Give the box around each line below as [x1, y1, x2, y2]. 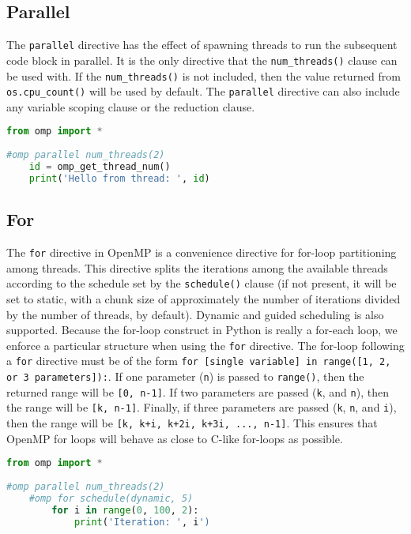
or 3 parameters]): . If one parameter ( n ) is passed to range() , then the [6, 368, 364, 384]
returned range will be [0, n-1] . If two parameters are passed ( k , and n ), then [6, 383, 389, 400]
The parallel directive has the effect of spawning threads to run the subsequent [6, 36, 398, 53]
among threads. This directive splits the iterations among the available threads [6, 259, 388, 276]
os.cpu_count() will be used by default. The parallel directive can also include [6, 83, 400, 100]
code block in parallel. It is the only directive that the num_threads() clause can [6, 51, 398, 68]
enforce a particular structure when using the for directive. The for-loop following [6, 337, 405, 353]
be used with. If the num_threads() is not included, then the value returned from [6, 67, 401, 84]
